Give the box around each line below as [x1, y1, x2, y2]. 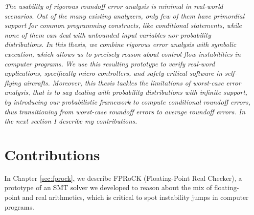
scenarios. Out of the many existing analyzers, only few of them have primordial [4, 10, 245, 21]
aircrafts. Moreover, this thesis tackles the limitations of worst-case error [23, 77, 241, 87]
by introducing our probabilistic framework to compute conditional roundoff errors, [4, 96, 251, 107]
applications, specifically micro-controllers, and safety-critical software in [4, 68, 223, 78]
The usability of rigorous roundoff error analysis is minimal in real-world [4, 1, 223, 11]
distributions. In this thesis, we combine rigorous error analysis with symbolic [4, 39, 236, 49]
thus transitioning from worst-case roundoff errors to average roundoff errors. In [4, 106, 246, 116]
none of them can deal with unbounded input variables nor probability [4, 29, 211, 40]
